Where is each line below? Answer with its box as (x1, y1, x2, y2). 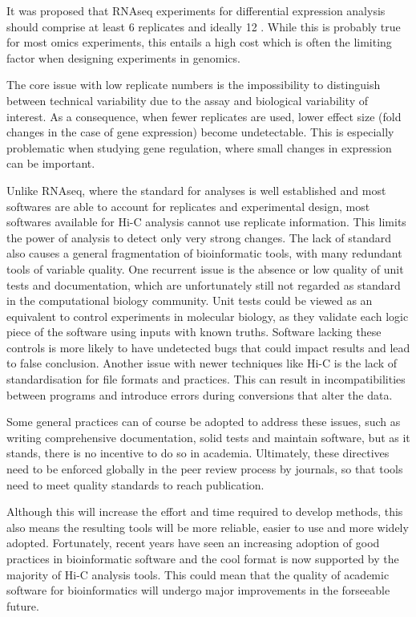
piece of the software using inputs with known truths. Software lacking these (6, 323, 382, 340)
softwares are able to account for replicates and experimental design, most (6, 197, 370, 214)
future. (6, 597, 39, 614)
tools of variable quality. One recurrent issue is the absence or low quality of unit (6, 260, 404, 277)
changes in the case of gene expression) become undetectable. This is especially (6, 124, 394, 140)
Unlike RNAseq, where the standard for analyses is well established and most (6, 181, 386, 198)
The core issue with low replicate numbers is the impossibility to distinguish (6, 76, 381, 93)
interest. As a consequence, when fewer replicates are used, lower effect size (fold (6, 108, 402, 124)
